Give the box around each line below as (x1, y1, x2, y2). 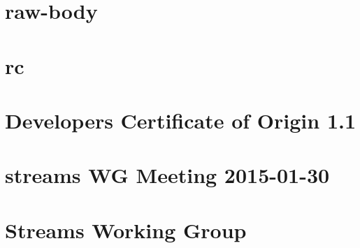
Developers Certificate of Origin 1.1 (5, 105, 357, 134)
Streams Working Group (5, 215, 247, 244)
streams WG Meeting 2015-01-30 (5, 161, 330, 189)
